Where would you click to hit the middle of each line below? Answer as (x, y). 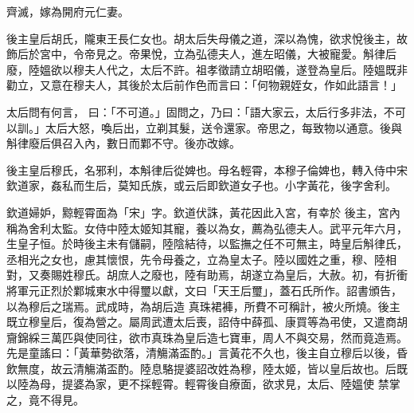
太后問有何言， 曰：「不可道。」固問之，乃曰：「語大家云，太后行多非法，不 (201, 111)
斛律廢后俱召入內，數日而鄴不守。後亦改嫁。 (123, 143)
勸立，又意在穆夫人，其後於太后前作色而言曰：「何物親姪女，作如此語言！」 (204, 85)
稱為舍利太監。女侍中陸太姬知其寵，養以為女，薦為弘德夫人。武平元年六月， (207, 228)
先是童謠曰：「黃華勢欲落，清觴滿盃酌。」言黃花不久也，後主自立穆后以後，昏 (207, 353)
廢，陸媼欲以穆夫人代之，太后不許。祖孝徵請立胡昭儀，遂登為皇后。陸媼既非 (207, 69)
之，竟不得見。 (45, 400)
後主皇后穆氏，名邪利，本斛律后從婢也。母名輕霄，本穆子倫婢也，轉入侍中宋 (207, 169)
